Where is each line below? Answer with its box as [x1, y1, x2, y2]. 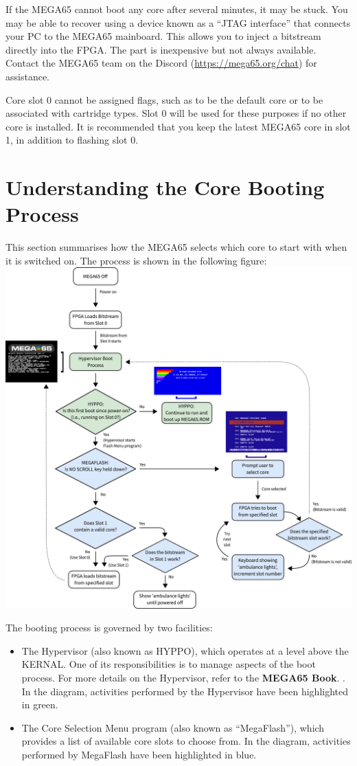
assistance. [5, 69, 49, 83]
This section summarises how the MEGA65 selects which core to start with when [5, 240, 347, 254]
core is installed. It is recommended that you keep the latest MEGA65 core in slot [5, 119, 351, 133]
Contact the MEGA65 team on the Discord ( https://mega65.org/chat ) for [5, 56, 317, 70]
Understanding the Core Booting [5, 173, 325, 201]
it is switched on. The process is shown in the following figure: [5, 253, 267, 267]
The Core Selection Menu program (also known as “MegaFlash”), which [21, 720, 325, 734]
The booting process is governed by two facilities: [5, 620, 213, 635]
